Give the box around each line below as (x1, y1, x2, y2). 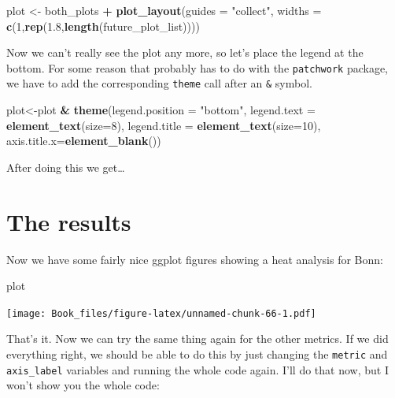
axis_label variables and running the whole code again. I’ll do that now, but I (6, 361, 389, 378)
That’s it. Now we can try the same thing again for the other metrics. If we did (6, 330, 389, 347)
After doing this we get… (6, 158, 125, 175)
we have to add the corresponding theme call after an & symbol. (6, 75, 312, 91)
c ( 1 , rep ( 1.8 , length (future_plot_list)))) (6, 17, 200, 34)
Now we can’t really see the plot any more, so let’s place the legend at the (6, 44, 364, 61)
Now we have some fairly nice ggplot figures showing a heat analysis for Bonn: (6, 251, 383, 267)
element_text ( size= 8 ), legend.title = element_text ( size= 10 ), (6, 117, 321, 133)
